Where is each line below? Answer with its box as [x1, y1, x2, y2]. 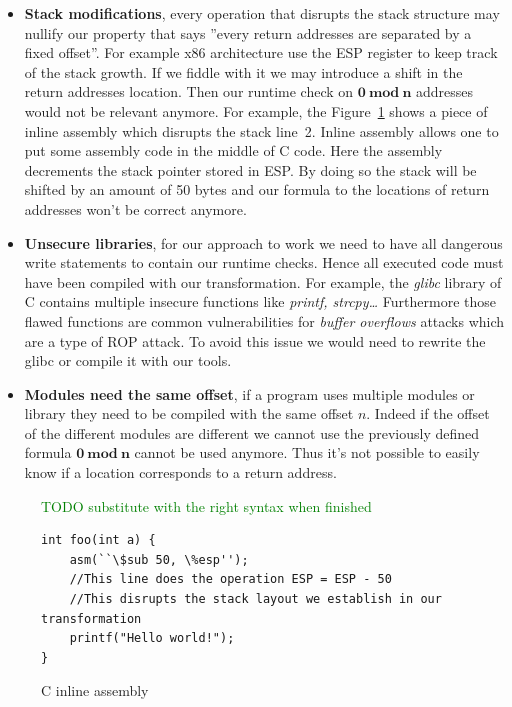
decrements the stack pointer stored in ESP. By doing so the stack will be [24, 159, 477, 180]
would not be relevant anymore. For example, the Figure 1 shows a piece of [24, 100, 488, 121]
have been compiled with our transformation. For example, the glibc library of [24, 271, 502, 292]
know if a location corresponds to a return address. [24, 462, 337, 483]
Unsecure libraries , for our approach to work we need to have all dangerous [24, 232, 503, 253]
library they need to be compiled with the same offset [24, 403, 354, 424]
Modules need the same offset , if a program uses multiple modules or [24, 383, 475, 404]
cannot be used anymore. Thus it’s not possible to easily [134, 442, 480, 463]
